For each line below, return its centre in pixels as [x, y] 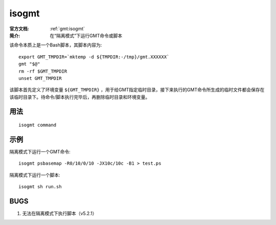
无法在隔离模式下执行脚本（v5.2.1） [60, 213]
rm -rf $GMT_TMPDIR [43, 71]
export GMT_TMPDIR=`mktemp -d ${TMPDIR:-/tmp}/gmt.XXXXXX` [94, 57]
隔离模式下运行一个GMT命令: [40, 151]
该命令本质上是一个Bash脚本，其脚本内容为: [56, 45]
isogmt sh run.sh [40, 187]
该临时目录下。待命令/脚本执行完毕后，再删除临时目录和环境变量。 [80, 97]
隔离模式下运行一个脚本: [35, 175]
